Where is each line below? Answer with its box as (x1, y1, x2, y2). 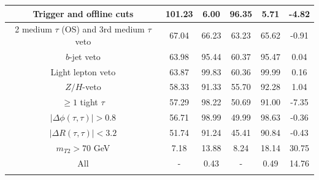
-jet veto (69, 50, 101, 62)
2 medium (15, 23, 52, 36)
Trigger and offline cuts (33, 7, 134, 20)
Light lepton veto (50, 65, 116, 78)
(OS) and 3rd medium (61, 23, 145, 36)
